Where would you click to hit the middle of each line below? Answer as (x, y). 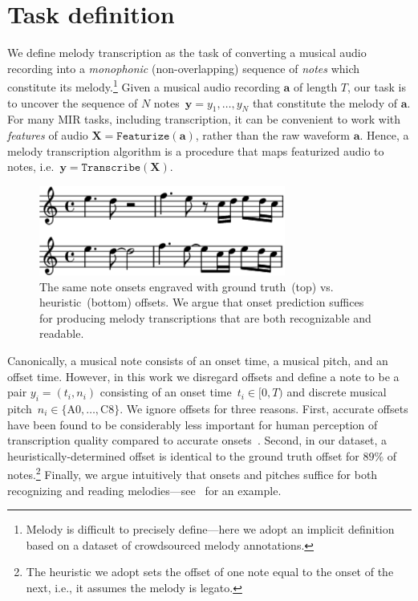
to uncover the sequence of (73, 102)
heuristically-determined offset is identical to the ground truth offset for (183, 455)
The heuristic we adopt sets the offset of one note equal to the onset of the (210, 572)
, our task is (377, 86)
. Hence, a (384, 134)
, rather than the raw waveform (272, 134)
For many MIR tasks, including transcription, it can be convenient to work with (204, 119)
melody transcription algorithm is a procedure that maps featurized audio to (196, 150)
